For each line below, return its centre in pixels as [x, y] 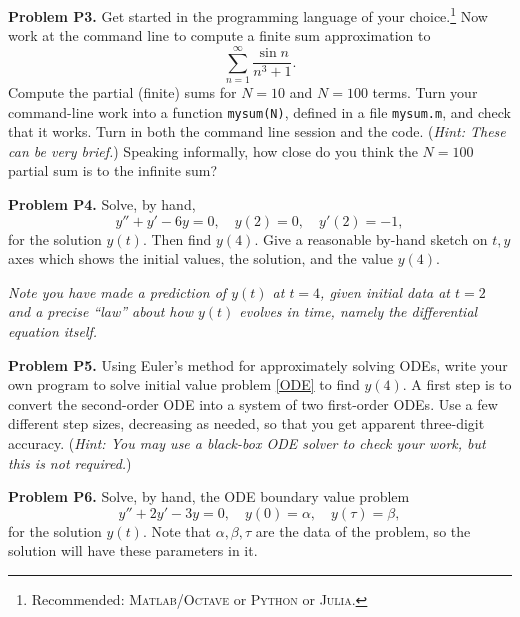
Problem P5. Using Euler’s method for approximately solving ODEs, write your [258, 364]
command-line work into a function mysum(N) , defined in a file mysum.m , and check [259, 111]
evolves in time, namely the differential [358, 311]
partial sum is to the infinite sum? [113, 170]
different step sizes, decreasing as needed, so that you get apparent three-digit [246, 423]
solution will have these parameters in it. [133, 550]
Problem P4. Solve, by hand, [102, 204]
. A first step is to [457, 384]
